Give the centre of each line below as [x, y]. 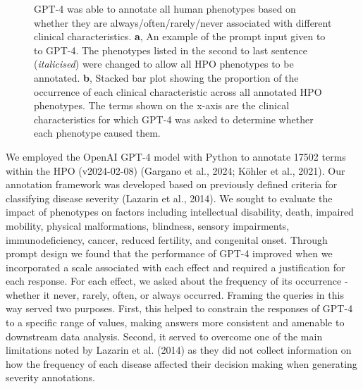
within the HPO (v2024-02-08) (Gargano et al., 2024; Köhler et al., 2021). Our [176, 170]
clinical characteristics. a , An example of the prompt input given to [180, 36]
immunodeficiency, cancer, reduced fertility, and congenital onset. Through [167, 239]
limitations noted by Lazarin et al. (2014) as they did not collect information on [179, 350]
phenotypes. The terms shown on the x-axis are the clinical [162, 105]
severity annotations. [50, 377]
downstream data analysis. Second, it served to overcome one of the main [164, 336]
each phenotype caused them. [97, 133]
